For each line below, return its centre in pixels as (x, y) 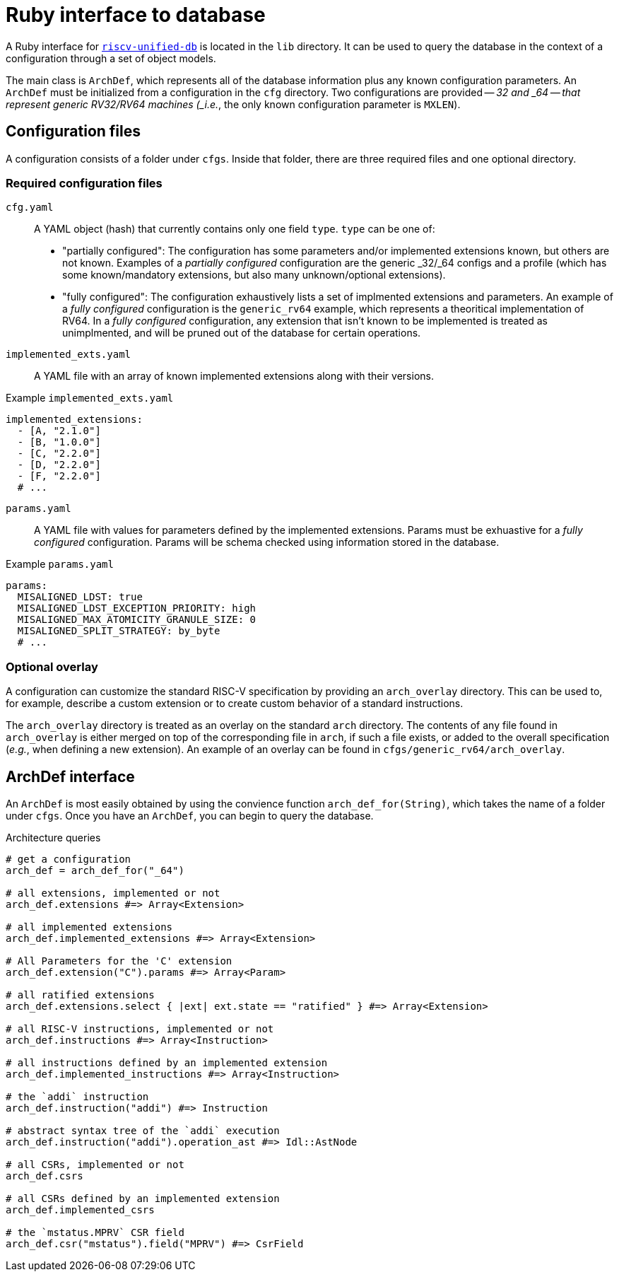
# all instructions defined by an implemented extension (167, 1062)
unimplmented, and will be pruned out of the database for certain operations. (242, 333)
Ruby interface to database (136, 15)
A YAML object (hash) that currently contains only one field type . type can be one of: (235, 229)
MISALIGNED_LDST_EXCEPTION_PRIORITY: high (137, 608)
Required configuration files (84, 183)
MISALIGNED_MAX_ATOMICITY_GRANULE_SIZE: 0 (137, 620)
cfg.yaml (30, 208)
